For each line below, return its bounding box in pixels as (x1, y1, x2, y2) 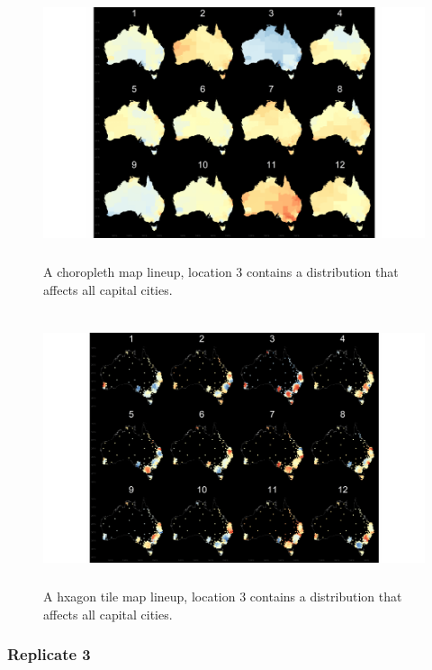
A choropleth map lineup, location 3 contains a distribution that (43, 262, 399, 280)
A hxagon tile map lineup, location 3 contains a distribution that (43, 587, 402, 606)
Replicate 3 (7, 643, 91, 665)
